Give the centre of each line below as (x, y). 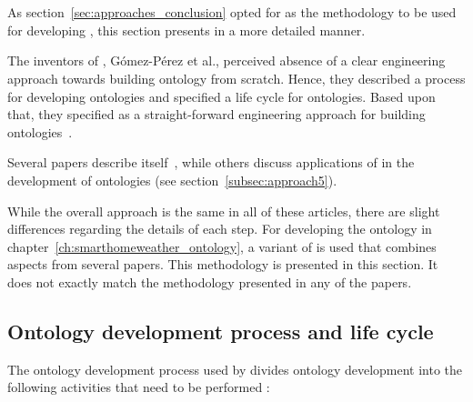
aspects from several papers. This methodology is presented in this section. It (223, 264)
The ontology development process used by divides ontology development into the (235, 369)
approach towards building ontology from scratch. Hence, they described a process (236, 78)
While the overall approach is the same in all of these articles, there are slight (224, 211)
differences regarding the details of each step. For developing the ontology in (220, 229)
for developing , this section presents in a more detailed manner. (186, 30)
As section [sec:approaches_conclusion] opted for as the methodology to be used (232, 12)
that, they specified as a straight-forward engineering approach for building (216, 114)
